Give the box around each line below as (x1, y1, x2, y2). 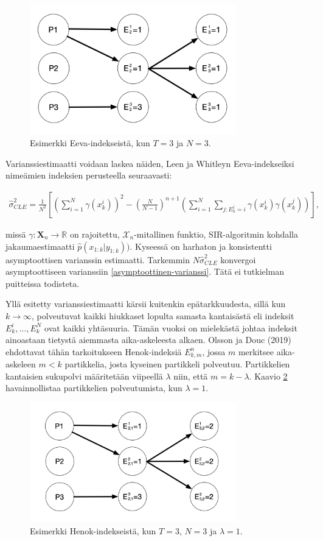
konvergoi (220, 253, 256, 266)
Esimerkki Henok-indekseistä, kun (30, 524, 156, 537)
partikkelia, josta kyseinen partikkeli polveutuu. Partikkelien (64, 358, 290, 370)
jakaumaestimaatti (5, 239, 75, 252)
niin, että (173, 369, 208, 382)
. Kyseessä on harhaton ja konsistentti (130, 239, 272, 252)
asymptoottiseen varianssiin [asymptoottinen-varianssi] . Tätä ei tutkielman (5, 265, 285, 278)
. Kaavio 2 (249, 369, 288, 382)
